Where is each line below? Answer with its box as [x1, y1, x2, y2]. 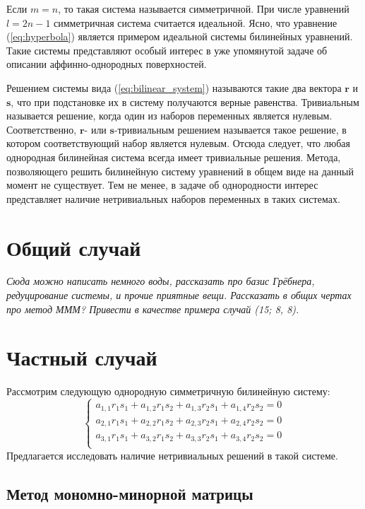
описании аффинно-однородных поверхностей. [6, 57, 207, 71]
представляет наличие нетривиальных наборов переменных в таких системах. [6, 191, 340, 206]
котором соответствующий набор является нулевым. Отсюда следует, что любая [6, 136, 351, 151]
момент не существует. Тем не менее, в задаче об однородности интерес [6, 177, 318, 192]
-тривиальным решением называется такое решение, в [114, 122, 347, 136]
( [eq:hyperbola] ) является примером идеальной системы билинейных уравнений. [6, 29, 353, 44]
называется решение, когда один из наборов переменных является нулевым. [6, 108, 333, 123]
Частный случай [6, 343, 157, 372]
